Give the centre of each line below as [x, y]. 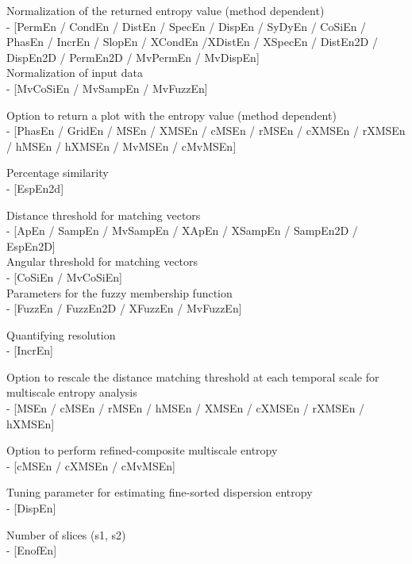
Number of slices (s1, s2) [66, 534]
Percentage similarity [58, 173]
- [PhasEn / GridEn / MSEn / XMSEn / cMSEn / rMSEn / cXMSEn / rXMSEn [206, 130]
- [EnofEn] [32, 550]
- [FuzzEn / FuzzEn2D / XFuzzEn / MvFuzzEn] [124, 308]
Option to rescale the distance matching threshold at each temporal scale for [193, 376]
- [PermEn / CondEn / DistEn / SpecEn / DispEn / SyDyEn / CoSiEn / [187, 26]
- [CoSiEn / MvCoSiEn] [64, 276]
